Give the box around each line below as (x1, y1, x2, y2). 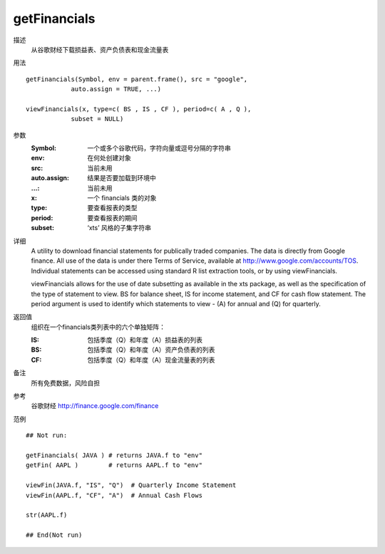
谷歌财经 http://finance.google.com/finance (31, 402, 159, 410)
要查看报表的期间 (87, 214, 138, 222)
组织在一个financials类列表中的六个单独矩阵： (31, 323, 166, 331)
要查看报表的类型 (87, 204, 138, 212)
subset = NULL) (71, 115, 124, 123)
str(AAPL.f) (26, 511, 68, 519)
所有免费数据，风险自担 (31, 378, 100, 387)
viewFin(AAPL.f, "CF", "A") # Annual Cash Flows (26, 491, 203, 499)
